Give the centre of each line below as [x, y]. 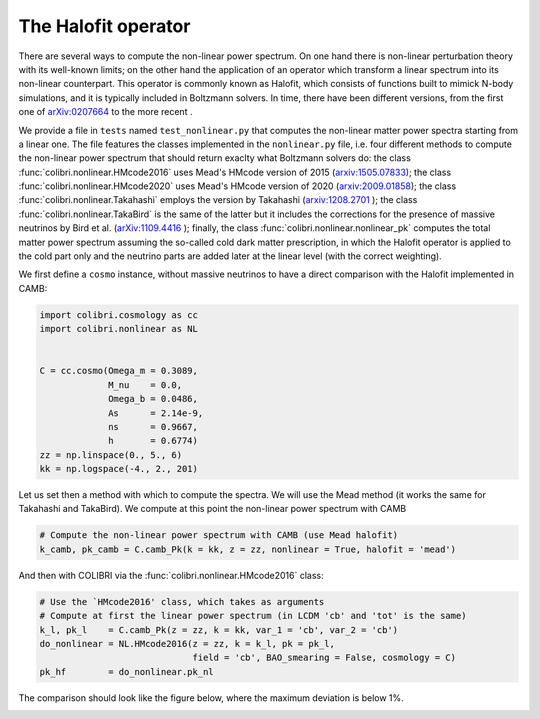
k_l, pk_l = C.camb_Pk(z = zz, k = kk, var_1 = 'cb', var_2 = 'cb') [219, 629]
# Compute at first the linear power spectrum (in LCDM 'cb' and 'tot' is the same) [253, 616]
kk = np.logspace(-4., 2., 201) [119, 469]
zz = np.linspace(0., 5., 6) [111, 454]
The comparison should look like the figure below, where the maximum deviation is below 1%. [211, 697]
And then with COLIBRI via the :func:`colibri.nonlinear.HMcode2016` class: [171, 575]
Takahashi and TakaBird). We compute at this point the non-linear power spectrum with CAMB [212, 509]
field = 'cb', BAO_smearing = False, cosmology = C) [324, 658]
